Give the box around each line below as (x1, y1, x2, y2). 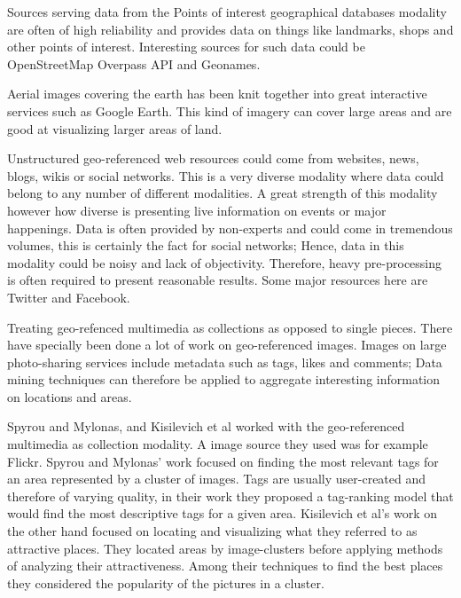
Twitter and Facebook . (7, 287, 130, 306)
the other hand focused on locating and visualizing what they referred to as (7, 522, 418, 540)
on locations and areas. (7, 387, 132, 405)
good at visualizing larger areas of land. (7, 119, 223, 138)
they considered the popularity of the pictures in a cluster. (7, 573, 324, 592)
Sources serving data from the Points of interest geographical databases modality (7, 3, 447, 20)
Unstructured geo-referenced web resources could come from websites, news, (7, 149, 419, 168)
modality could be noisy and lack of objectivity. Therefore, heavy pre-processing (7, 253, 442, 271)
